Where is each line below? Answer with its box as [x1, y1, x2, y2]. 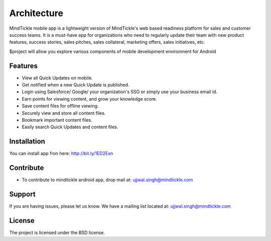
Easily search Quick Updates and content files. [22, 124, 118, 130]
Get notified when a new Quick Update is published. [22, 82, 129, 88]
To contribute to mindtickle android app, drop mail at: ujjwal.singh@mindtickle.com [22, 177, 193, 183]
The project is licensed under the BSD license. [9, 229, 105, 235]
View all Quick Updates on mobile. [22, 74, 93, 81]
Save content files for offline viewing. [22, 103, 99, 109]
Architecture [9, 8, 64, 19]
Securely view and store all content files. [22, 110, 106, 116]
